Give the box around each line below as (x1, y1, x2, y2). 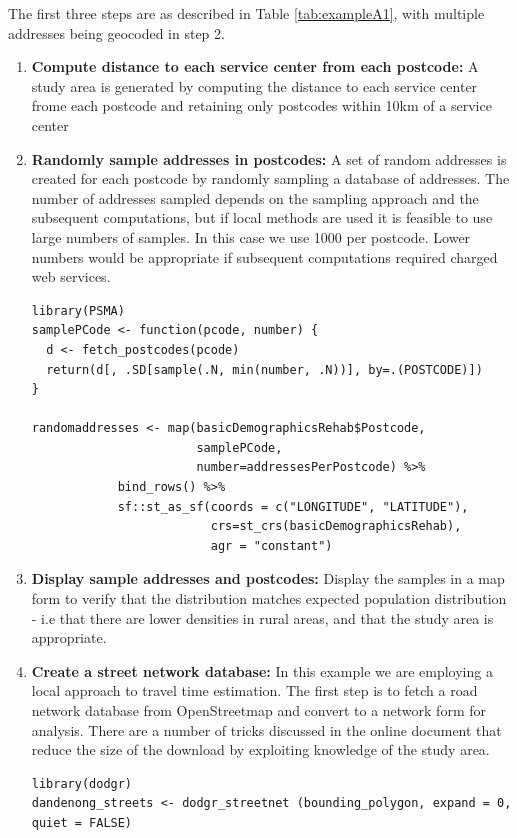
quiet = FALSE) (31, 815, 133, 830)
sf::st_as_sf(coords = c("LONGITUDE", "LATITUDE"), (117, 499, 469, 514)
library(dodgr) (31, 776, 133, 791)
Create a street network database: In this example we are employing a (31, 660, 493, 681)
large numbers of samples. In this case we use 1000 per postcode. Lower (31, 226, 471, 247)
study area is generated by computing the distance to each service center (31, 75, 478, 96)
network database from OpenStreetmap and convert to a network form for (31, 700, 486, 720)
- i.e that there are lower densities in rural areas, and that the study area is (31, 607, 494, 628)
